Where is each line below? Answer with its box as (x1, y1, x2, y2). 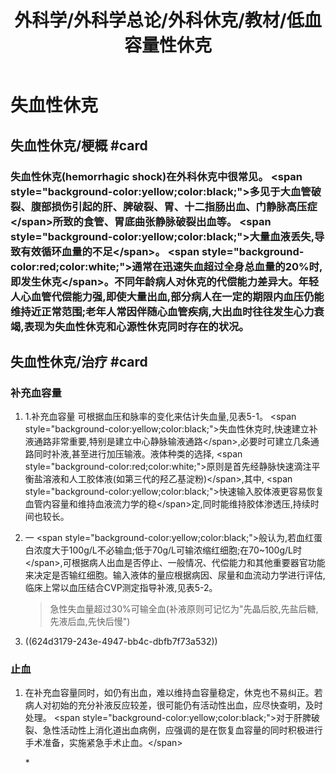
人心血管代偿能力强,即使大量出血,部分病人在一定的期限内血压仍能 (10, 289, 325, 303)
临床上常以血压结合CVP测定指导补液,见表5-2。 (24, 582, 218, 594)
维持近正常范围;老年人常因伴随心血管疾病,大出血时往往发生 (10, 304, 294, 318)
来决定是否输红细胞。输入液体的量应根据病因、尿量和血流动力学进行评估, (24, 569, 326, 581)
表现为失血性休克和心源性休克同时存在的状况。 (23, 319, 250, 333)
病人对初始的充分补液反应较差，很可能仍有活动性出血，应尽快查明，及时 (24, 699, 323, 711)
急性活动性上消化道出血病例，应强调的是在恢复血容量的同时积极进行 (42, 724, 323, 736)
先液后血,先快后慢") (49, 616, 131, 628)
